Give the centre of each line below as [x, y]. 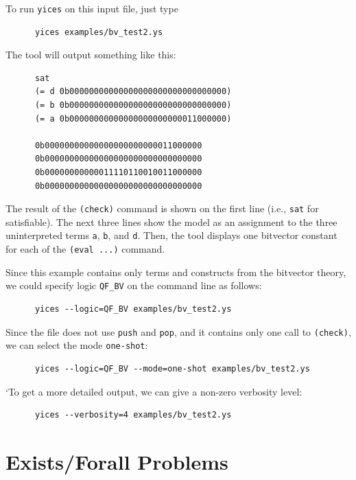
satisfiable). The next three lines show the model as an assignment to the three [171, 221]
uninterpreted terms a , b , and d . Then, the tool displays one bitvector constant [171, 235]
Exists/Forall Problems [117, 461]
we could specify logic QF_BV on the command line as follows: [134, 285]
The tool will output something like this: [91, 55]
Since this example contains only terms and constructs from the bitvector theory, [176, 272]
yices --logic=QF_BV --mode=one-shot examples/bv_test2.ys [172, 368]
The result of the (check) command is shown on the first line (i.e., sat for [162, 208]
